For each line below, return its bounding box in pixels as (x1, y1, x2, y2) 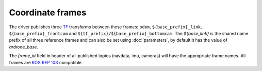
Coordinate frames (9, 7, 87, 18)
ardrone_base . (9, 44, 38, 50)
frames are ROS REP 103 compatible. (9, 59, 83, 65)
